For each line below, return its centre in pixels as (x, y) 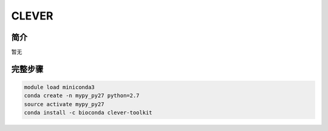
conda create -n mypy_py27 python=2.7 (82, 96)
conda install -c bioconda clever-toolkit (88, 113)
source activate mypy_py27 (64, 104)
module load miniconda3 (60, 87)
